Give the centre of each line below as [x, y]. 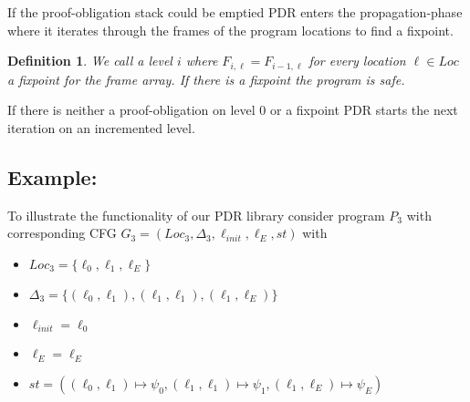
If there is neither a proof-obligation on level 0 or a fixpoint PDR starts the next [233, 110]
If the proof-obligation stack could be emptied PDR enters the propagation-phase [235, 12]
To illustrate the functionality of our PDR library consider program [196, 215]
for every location [357, 61]
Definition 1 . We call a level [90, 61]
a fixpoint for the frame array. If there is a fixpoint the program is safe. [206, 79]
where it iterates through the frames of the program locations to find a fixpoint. [230, 30]
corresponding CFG [62, 233]
